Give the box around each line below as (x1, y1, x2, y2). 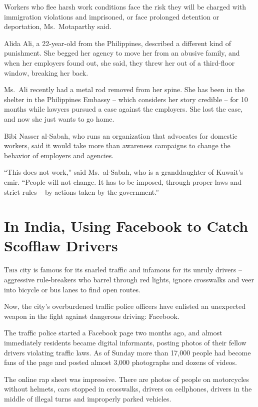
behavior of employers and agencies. (4, 150, 114, 160)
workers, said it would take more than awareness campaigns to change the (4, 140, 230, 151)
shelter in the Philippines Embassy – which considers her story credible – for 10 (4, 94, 248, 104)
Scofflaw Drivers (4, 235, 118, 256)
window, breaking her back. (4, 67, 88, 78)
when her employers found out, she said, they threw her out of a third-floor (4, 57, 235, 68)
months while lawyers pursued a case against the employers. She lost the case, (4, 104, 243, 114)
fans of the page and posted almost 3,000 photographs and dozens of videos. (4, 357, 237, 367)
